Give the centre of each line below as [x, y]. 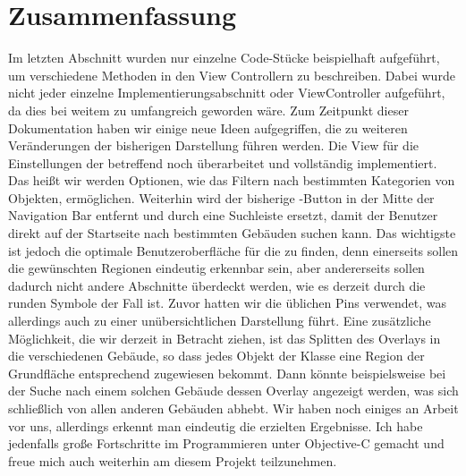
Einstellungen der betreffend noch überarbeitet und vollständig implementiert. [223, 162]
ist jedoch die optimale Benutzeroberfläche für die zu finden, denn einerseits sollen [233, 250]
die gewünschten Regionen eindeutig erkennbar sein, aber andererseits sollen [216, 268]
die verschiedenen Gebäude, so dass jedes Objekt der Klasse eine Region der [216, 356]
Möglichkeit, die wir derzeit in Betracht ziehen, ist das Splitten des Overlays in [225, 338]
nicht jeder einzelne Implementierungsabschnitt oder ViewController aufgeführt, [227, 93]
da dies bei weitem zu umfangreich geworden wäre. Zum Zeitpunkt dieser [208, 110]
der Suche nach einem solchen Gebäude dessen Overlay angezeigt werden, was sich [233, 391]
